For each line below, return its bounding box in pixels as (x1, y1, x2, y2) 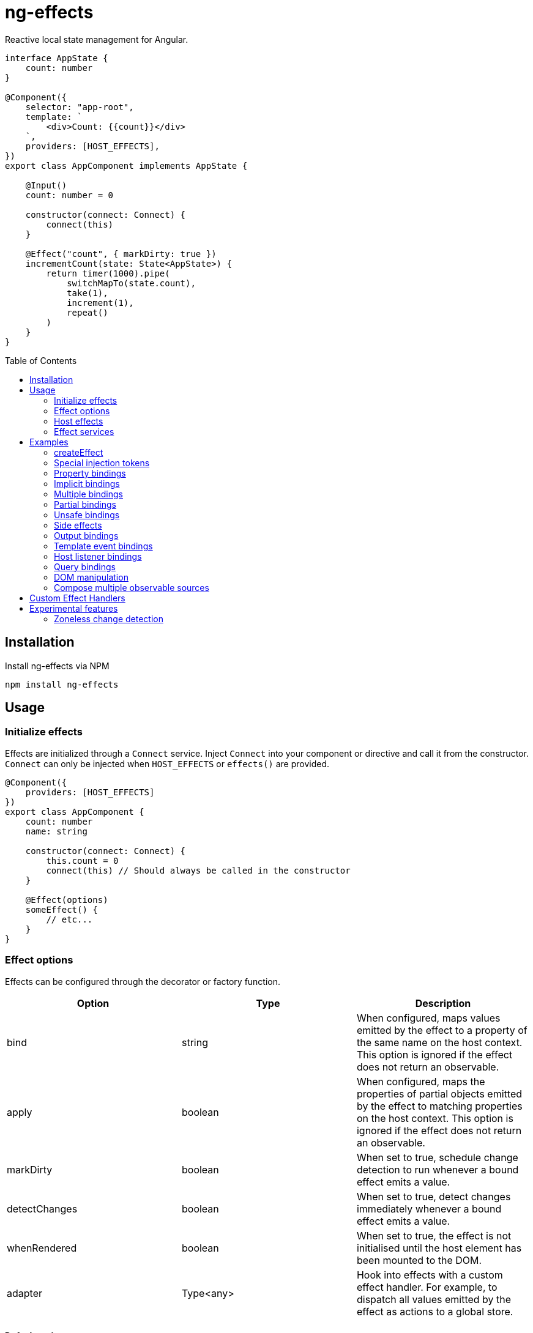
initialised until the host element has (356, 1241, 522, 1254)
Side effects (54, 519, 102, 530)
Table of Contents (5, 355, 77, 366)
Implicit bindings (54, 478, 120, 489)
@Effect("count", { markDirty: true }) (25, 248, 217, 259)
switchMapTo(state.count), (67, 278, 196, 288)
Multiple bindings (54, 488, 123, 499)
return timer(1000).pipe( (46, 268, 170, 278)
